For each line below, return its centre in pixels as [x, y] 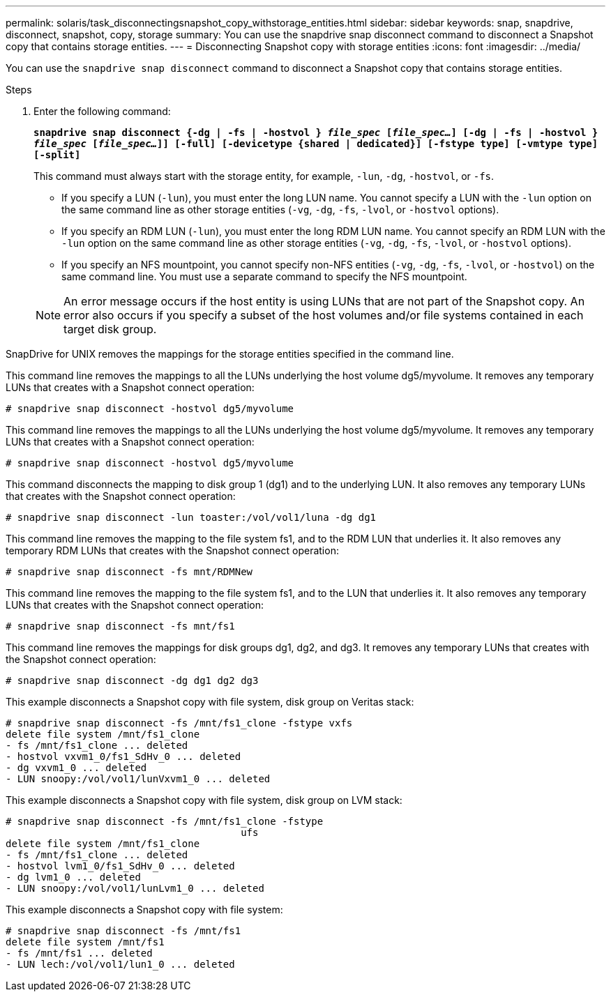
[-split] [57, 155]
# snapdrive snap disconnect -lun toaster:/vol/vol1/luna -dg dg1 [191, 517]
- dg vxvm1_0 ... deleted [76, 768]
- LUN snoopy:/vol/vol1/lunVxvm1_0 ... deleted [138, 779]
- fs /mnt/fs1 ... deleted [79, 953]
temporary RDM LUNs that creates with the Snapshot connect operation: [172, 550]
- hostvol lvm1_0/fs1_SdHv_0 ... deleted [120, 866]
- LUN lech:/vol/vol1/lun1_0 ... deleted [120, 964]
